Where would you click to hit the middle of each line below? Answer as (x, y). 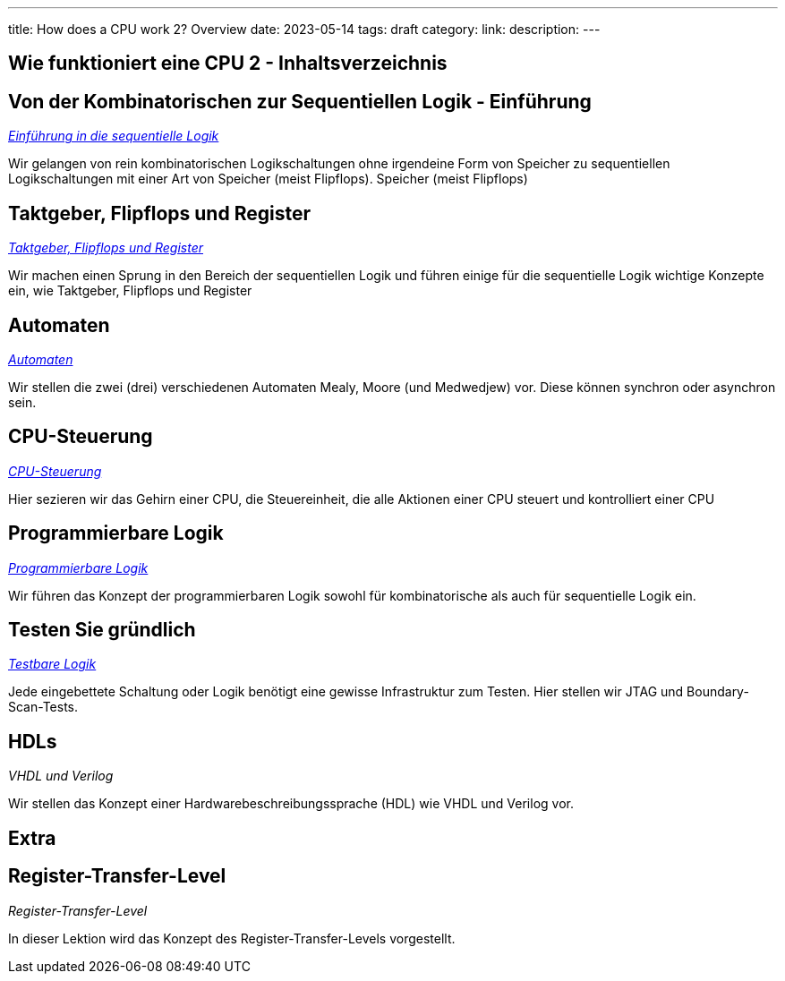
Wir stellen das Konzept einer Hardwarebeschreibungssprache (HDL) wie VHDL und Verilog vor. (291, 804)
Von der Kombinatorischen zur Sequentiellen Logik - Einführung (300, 101)
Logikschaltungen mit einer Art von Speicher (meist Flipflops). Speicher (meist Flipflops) (268, 179)
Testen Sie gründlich (102, 630)
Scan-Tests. (43, 707)
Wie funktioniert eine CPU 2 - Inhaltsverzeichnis (228, 64)
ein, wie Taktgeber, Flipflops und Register (130, 291)
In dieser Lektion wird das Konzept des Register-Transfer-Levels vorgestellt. (232, 938)
